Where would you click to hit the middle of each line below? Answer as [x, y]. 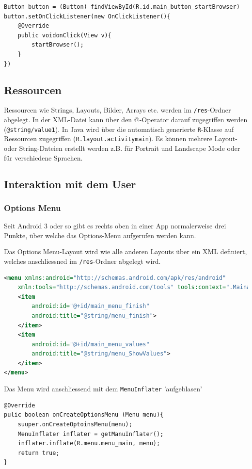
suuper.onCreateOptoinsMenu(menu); [75, 424]
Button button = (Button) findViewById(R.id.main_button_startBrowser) [122, 7]
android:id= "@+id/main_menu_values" [91, 344]
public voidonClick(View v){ [64, 35]
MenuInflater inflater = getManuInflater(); [91, 434]
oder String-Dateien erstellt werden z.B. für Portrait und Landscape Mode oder [122, 148]
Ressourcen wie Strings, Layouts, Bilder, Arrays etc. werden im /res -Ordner [118, 110]
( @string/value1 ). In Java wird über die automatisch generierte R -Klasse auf [119, 129]
